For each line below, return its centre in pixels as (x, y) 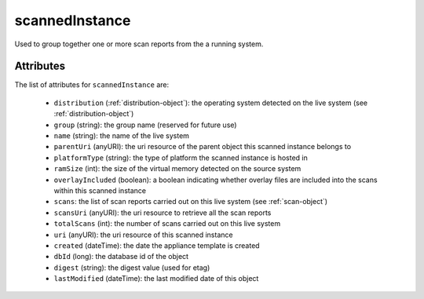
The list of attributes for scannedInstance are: (92, 85)
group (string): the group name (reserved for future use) (145, 125)
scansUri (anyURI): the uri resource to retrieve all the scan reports (163, 213)
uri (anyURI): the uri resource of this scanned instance (143, 235)
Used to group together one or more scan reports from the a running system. (139, 44)
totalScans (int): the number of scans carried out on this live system (167, 224)
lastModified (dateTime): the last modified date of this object (156, 279)
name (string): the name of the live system (122, 136)
